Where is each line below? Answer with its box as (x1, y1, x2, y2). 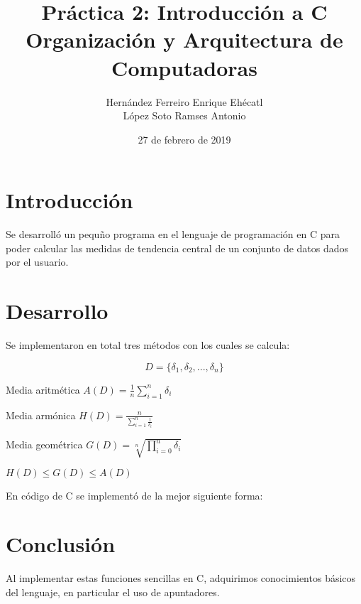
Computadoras (111, 53, 257, 82)
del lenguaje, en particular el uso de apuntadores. (6, 584, 220, 599)
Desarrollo (6, 296, 109, 325)
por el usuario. (6, 254, 69, 269)
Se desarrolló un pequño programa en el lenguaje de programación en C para (6, 227, 340, 242)
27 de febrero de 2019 (138, 131, 231, 146)
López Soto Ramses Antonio (123, 108, 246, 123)
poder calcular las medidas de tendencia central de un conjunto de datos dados (6, 240, 349, 255)
